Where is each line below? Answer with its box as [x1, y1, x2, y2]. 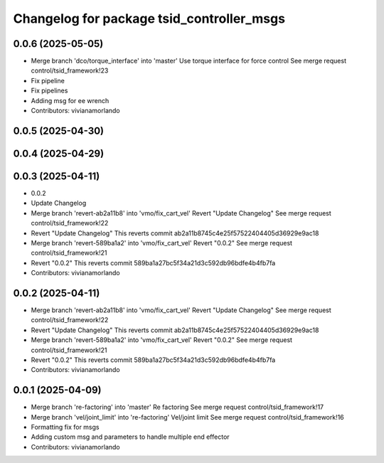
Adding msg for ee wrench [31, 96, 110, 105]
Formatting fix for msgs [31, 423, 100, 432]
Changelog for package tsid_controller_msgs [13, 11, 286, 26]
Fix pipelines [31, 86, 68, 95]
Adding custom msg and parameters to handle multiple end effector [31, 432, 230, 441]
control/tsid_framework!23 [31, 66, 109, 75]
